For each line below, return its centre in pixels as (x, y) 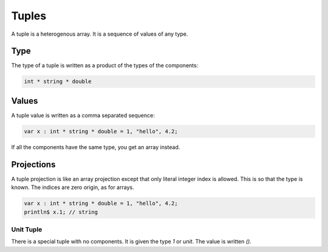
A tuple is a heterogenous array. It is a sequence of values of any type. (100, 34)
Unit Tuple (27, 229)
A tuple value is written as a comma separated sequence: (83, 115)
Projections (33, 164)
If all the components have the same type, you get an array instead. (96, 147)
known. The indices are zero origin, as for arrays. (73, 187)
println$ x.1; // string (61, 212)
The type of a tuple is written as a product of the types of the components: (105, 65)
